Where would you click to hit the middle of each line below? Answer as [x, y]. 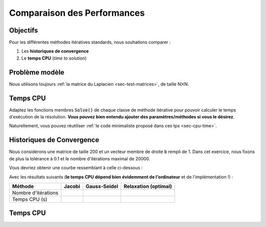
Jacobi [72, 186]
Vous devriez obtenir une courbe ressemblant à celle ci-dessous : [76, 168]
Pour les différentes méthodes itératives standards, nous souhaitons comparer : [90, 42]
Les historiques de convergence [55, 51]
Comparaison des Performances [77, 13]
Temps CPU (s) [30, 199]
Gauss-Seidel [102, 186]
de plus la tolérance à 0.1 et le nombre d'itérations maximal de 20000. [80, 158]
